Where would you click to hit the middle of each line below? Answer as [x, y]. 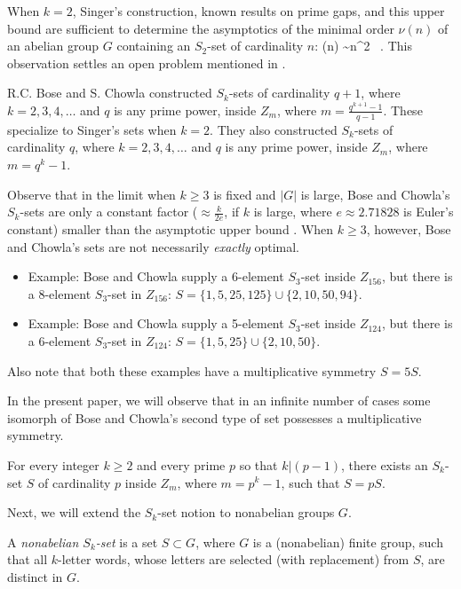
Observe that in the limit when [91, 194]
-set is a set [127, 542]
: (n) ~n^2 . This [363, 46]
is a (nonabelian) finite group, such [348, 542]
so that [258, 464]
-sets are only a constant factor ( [109, 212]
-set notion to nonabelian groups [246, 512]
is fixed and [245, 194]
